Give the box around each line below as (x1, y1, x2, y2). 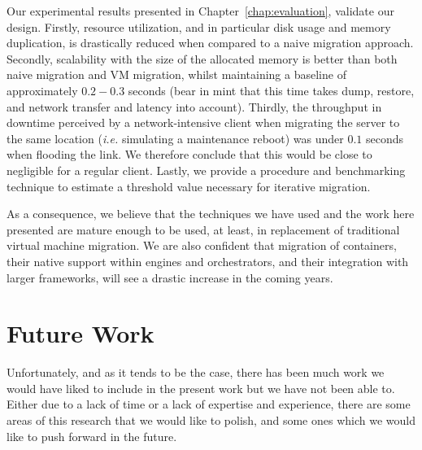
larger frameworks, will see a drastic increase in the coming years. (7, 269, 333, 286)
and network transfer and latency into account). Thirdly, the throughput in (7, 98, 382, 115)
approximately (7, 81, 78, 98)
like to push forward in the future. (7, 427, 177, 444)
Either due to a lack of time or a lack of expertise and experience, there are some (7, 395, 411, 413)
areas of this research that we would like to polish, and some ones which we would (7, 412, 415, 428)
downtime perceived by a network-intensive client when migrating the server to (7, 114, 400, 131)
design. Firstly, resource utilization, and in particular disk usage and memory (7, 18, 391, 35)
